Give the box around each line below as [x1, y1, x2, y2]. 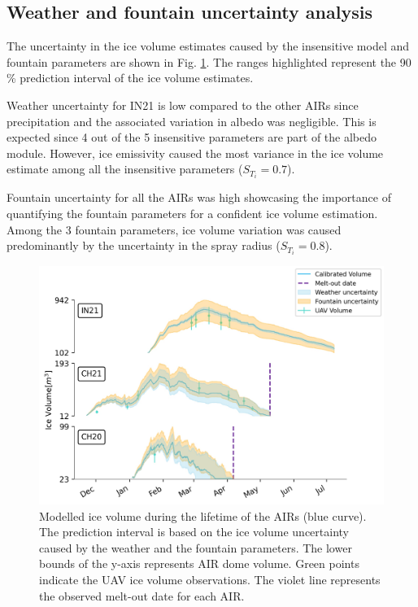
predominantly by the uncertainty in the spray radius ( [7, 237, 281, 254]
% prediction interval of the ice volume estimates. [7, 69, 254, 86]
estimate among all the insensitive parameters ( [7, 160, 243, 177]
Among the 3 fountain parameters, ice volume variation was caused [7, 221, 342, 238]
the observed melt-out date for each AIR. [39, 587, 245, 604]
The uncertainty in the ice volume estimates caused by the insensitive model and [7, 37, 410, 55]
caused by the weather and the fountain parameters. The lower [39, 539, 352, 556]
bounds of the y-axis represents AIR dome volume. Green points [39, 555, 359, 572]
